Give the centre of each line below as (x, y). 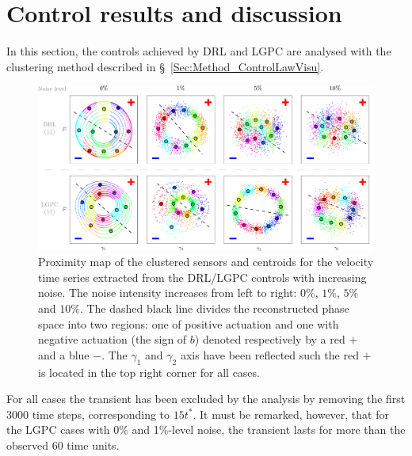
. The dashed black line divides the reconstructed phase (214, 308)
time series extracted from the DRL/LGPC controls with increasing (202, 277)
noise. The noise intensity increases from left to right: (168, 293)
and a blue (64, 354)
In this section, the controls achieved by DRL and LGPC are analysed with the (199, 51)
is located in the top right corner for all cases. (149, 372)
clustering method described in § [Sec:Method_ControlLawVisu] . (165, 66)
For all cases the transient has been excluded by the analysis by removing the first (206, 399)
